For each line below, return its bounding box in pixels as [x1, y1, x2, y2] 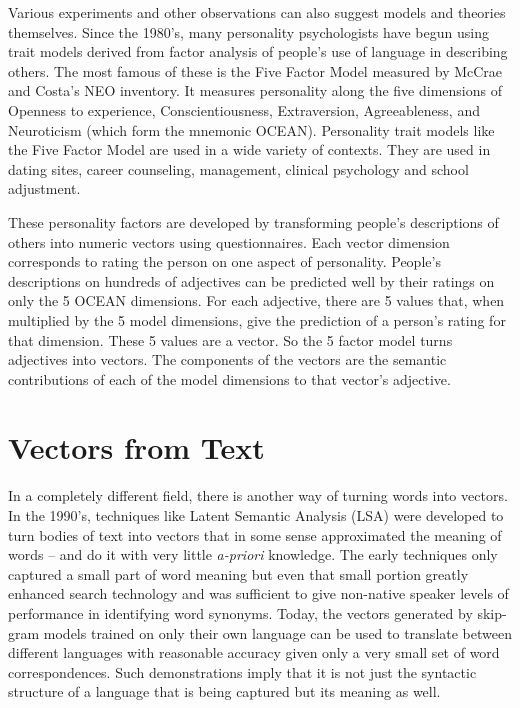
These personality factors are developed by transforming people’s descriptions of [8, 211, 499, 232]
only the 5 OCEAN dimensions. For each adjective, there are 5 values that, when [8, 290, 505, 311]
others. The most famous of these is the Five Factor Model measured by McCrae [8, 60, 503, 81]
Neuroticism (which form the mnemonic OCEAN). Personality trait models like [8, 119, 495, 140]
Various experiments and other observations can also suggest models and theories [8, 2, 506, 22]
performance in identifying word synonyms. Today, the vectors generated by [8, 602, 473, 623]
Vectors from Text [8, 427, 265, 468]
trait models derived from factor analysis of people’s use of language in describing [8, 41, 508, 62]
